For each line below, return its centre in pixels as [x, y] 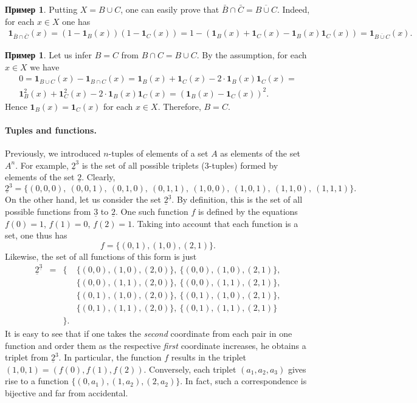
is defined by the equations [248, 211]
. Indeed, [293, 9]
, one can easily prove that [170, 9]
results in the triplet [208, 357]
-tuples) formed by [243, 165]
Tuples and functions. [51, 130]
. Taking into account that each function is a [215, 223]
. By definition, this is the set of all [237, 199]
